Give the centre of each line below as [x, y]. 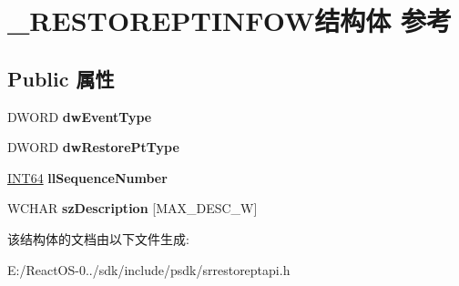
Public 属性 [61, 78]
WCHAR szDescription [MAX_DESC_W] [133, 208]
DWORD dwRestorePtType [93, 147]
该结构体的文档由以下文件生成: [98, 238]
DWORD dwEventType [80, 116]
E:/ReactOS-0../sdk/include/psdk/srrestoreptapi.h [149, 269]
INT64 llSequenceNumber [87, 177]
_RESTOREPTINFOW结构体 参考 [229, 20]
